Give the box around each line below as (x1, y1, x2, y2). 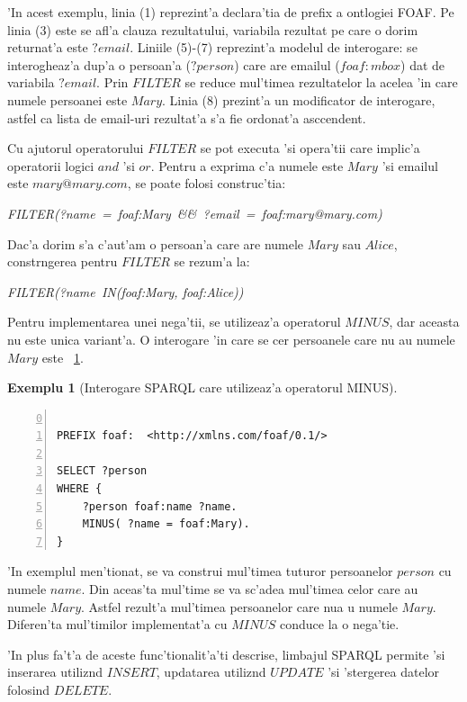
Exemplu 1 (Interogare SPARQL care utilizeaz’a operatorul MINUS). (7, 378, 398, 397)
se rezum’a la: (174, 252, 250, 271)
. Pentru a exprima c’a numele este (150, 156, 344, 175)
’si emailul (382, 156, 438, 175)
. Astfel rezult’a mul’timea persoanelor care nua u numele (81, 597, 398, 616)
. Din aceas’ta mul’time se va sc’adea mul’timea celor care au (81, 580, 418, 598)
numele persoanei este (7, 90, 128, 109)
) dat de (400, 55, 445, 74)
